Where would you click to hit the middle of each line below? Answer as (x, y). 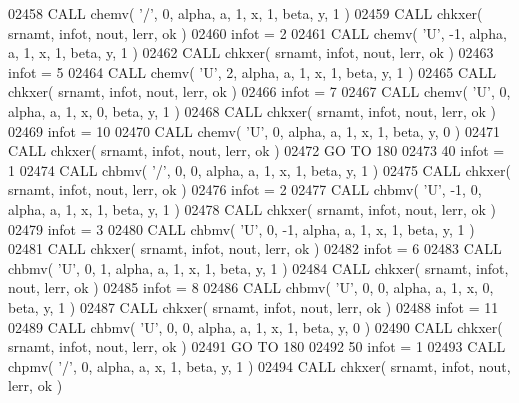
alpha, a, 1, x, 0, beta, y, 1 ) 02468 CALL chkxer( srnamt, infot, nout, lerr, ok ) (252, 110)
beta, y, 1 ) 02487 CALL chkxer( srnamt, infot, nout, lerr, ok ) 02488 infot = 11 (253, 306)
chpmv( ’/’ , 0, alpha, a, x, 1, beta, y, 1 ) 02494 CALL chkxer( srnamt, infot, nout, (259, 365)
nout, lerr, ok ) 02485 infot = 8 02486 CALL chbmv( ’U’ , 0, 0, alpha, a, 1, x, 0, (251, 287)
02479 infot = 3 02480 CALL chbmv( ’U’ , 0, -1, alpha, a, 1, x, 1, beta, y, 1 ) (241, 228)
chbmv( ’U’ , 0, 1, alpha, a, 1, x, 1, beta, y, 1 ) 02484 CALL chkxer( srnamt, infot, (258, 267)
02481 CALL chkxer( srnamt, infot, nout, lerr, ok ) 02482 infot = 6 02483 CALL (255, 248)
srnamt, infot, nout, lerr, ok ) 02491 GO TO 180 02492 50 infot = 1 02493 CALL (257, 346)
